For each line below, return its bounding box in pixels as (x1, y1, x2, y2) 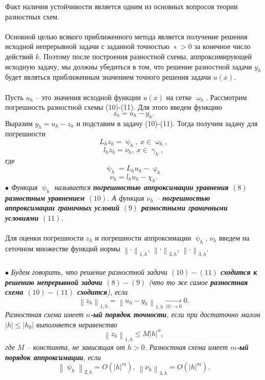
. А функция (107, 192, 144, 203)
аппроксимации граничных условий (5, 202, 119, 213)
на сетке (166, 91, 192, 102)
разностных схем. (5, 11, 60, 21)
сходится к (220, 267, 257, 277)
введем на (219, 232, 250, 243)
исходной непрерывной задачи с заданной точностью (5, 41, 170, 52)
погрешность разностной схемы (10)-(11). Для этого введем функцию (5, 102, 222, 112)
